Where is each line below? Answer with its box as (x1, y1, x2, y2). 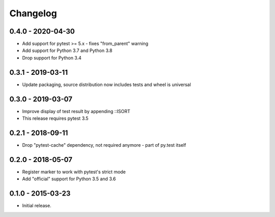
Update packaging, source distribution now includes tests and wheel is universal (22, 82, 191, 88)
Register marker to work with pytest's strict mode (22, 169, 126, 175)
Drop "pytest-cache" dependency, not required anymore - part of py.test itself (22, 142, 186, 148)
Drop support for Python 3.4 (22, 55, 81, 61)
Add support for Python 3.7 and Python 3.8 (22, 47, 113, 53)
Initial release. (22, 203, 51, 209)
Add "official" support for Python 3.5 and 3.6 (22, 176, 116, 182)
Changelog (9, 8, 57, 19)
